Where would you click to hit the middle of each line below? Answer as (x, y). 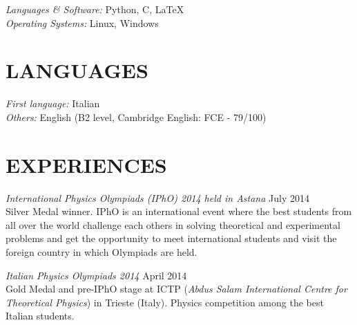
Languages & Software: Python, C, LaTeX (95, 9)
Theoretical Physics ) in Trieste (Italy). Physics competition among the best (165, 302)
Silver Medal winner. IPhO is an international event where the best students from (179, 211)
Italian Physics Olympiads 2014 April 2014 (96, 275)
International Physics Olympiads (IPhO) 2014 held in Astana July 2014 (157, 197)
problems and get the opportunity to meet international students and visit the (171, 238)
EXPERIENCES (86, 164)
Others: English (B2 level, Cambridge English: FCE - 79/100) (136, 117)
